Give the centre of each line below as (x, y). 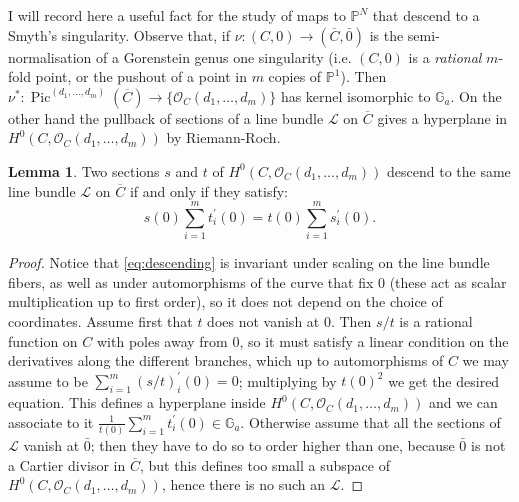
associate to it (51, 421)
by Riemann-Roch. (223, 137)
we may (485, 360)
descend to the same (449, 170)
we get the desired (444, 380)
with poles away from (162, 340)
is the (386, 34)
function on (43, 340)
